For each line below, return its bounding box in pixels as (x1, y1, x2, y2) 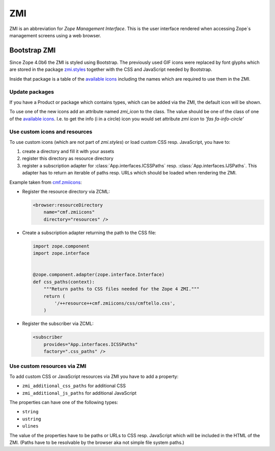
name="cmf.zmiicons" (43, 209, 95, 215)
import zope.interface (33, 250, 90, 256)
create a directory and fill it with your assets (22, 148, 115, 155)
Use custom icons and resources (9, 128, 93, 135)
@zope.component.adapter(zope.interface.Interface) (33, 272, 165, 278)
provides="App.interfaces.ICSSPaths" (43, 341, 138, 347)
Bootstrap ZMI (9, 46, 56, 55)
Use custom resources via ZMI (9, 363, 87, 370)
